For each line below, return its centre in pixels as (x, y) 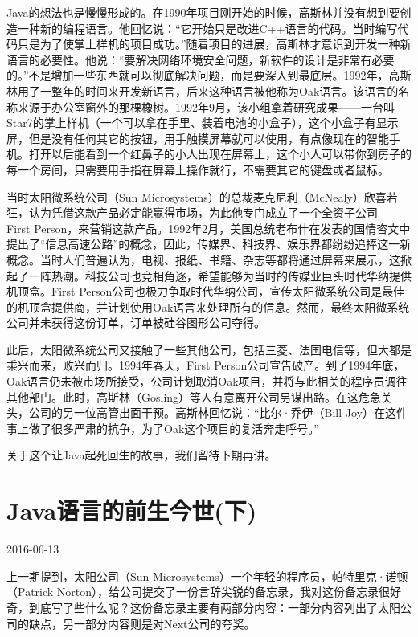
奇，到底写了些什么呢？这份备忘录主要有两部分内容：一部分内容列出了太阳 (203, 607)
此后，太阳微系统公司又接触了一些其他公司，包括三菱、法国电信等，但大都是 (209, 349)
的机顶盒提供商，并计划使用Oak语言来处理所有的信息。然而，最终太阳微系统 (208, 306)
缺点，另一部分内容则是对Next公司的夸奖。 (142, 623)
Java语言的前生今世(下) (132, 510)
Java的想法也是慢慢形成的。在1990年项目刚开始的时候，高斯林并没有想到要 (203, 12)
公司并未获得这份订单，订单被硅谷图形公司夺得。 (136, 323)
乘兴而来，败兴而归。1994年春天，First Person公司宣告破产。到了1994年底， (206, 365)
